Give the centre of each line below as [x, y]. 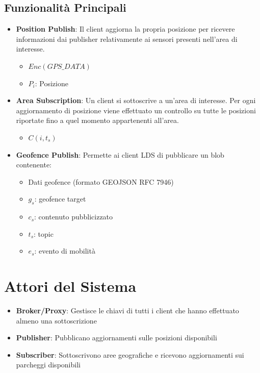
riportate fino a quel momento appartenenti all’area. [97, 120]
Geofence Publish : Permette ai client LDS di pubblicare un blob [120, 154]
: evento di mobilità [65, 251]
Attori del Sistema [70, 286]
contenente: [34, 165]
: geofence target [60, 199]
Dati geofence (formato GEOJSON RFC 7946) [101, 181]
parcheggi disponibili [48, 365]
